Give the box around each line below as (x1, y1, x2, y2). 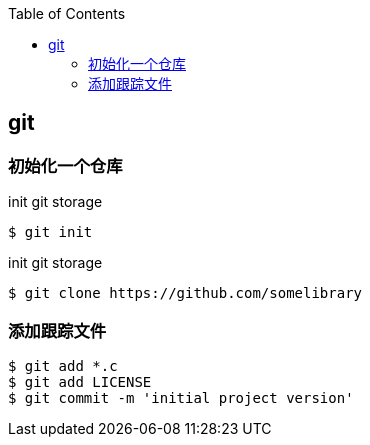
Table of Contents (8, 5, 126, 22)
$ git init (8, 224, 93, 241)
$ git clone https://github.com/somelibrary (8, 285, 363, 302)
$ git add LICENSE (8, 373, 152, 390)
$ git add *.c (8, 357, 118, 374)
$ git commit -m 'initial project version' (8, 389, 354, 406)
